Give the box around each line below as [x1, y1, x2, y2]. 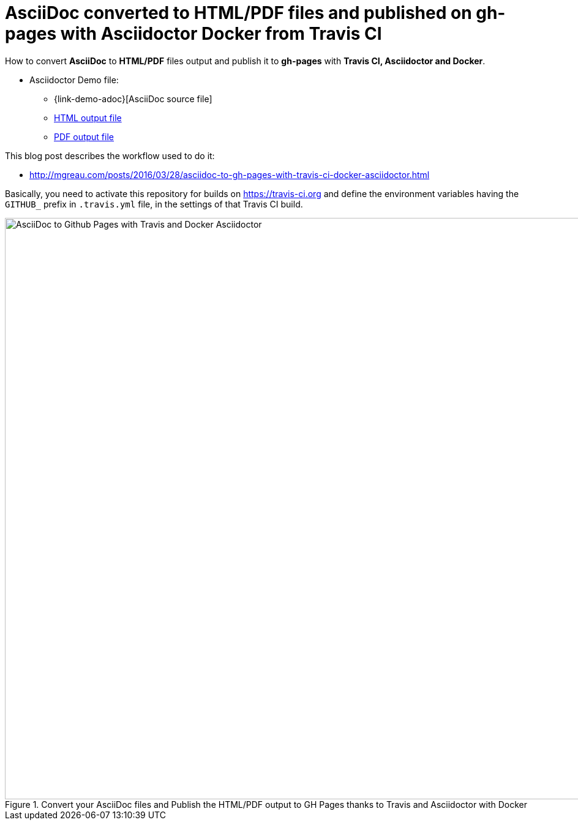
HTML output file [54, 112, 122, 123]
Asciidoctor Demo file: [29, 74, 119, 85]
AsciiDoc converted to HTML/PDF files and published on [5, 2, 472, 23]
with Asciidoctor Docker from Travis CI [60, 23, 382, 44]
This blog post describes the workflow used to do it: [5, 150, 215, 161]
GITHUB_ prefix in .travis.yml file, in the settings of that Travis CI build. [5, 198, 303, 209]
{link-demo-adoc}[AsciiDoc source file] [54, 93, 212, 104]
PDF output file [54, 131, 114, 142]
